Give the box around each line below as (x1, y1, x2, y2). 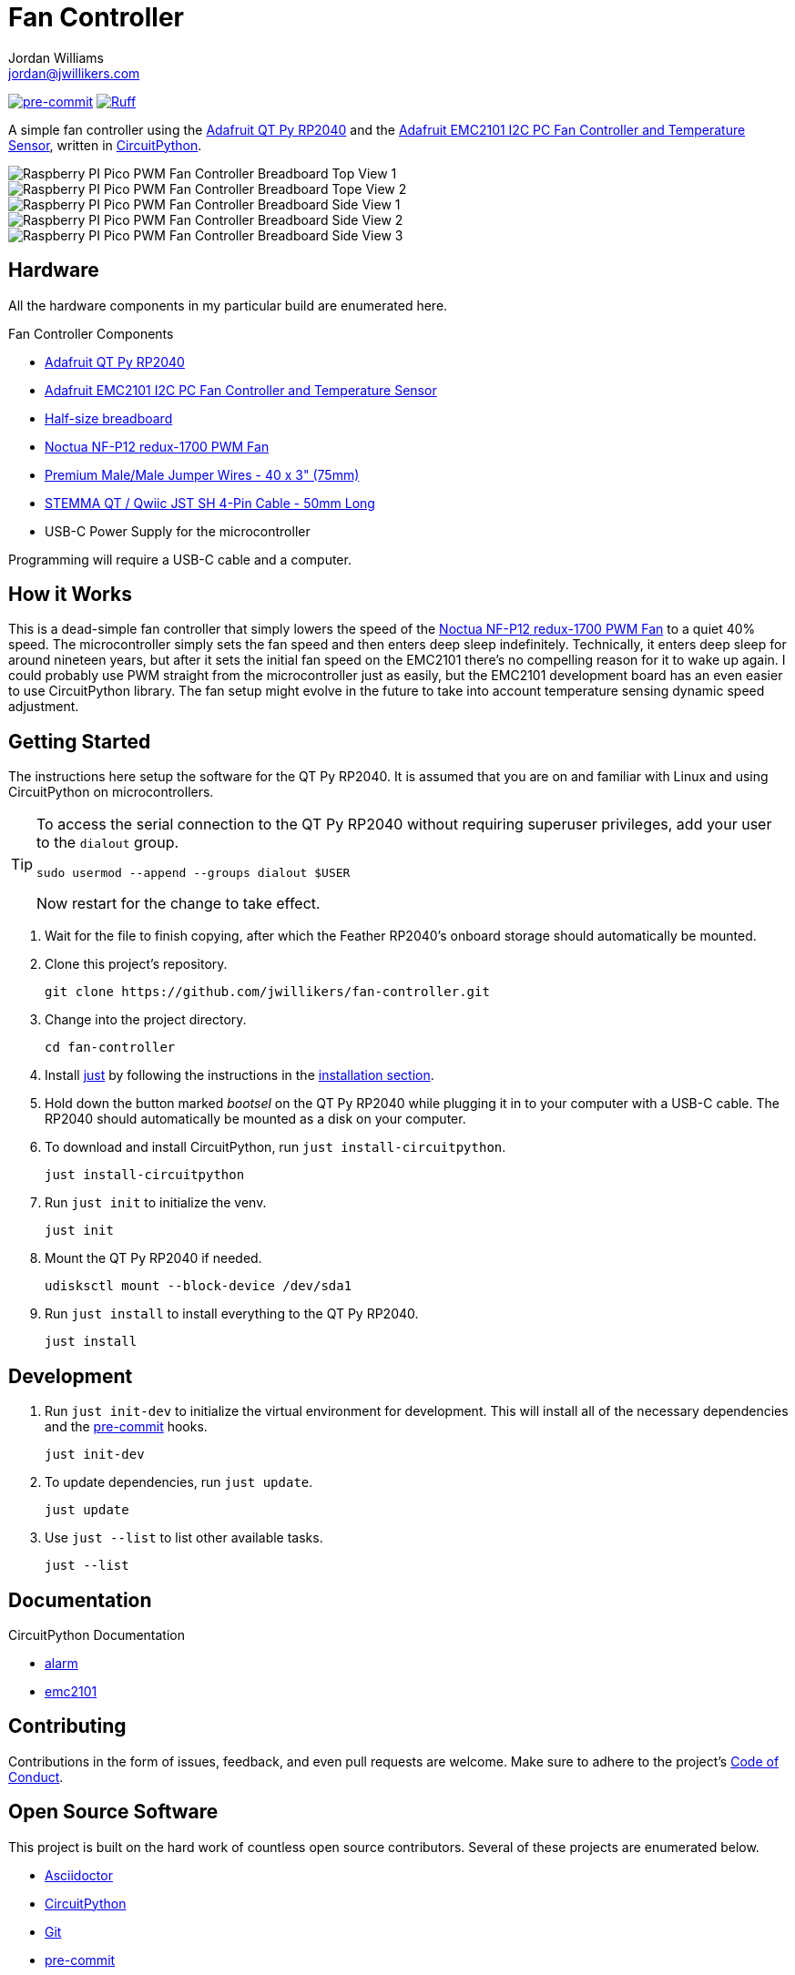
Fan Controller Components (8, 325, 174, 341)
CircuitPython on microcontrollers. (8, 784, 214, 800)
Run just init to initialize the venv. (45, 1195, 267, 1211)
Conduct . (8, 1768, 64, 1785)
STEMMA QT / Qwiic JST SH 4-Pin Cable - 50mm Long (45, 494, 375, 511)
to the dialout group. (36, 833, 179, 852)
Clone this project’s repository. (45, 956, 228, 972)
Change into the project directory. (45, 1012, 247, 1028)
